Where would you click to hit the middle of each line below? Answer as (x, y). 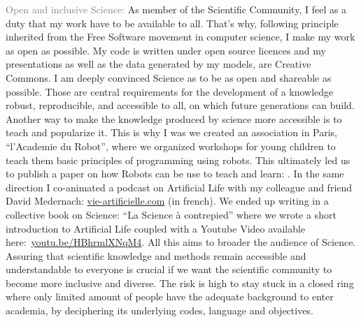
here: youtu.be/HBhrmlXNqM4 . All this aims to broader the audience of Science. (181, 242)
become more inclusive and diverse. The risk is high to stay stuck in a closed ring (180, 283)
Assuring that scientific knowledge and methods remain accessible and (156, 255)
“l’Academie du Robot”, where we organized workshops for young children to (171, 146)
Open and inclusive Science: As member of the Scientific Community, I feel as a (176, 9)
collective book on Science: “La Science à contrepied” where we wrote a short (171, 214)
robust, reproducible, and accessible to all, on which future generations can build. (180, 105)
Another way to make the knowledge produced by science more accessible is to (174, 118)
